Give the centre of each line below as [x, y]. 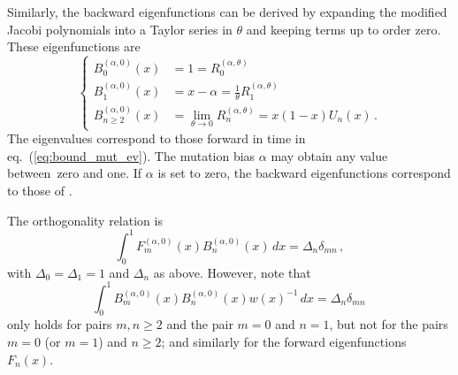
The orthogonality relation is [85, 220]
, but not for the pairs [389, 324]
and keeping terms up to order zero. [343, 29]
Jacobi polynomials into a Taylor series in [120, 29]
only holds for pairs [60, 324]
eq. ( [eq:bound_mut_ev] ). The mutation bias [131, 155]
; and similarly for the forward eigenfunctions [284, 342]
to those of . [40, 191]
